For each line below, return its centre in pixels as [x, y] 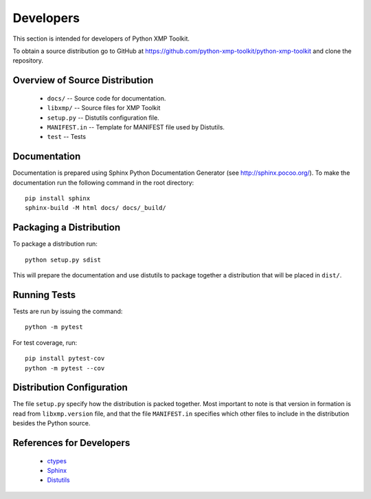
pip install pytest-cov [65, 359]
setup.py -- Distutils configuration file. [103, 118]
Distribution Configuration [70, 388]
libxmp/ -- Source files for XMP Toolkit [104, 108]
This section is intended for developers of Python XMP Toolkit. [101, 39]
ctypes [57, 460]
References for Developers [71, 443]
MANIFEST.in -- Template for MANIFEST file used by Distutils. [136, 127]
